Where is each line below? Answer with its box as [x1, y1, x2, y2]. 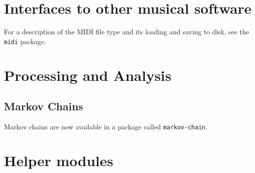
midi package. [4, 36, 46, 46]
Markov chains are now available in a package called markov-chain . [4, 121, 207, 131]
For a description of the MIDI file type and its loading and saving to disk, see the [4, 26, 250, 37]
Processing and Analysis [4, 65, 171, 85]
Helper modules [4, 150, 113, 170]
